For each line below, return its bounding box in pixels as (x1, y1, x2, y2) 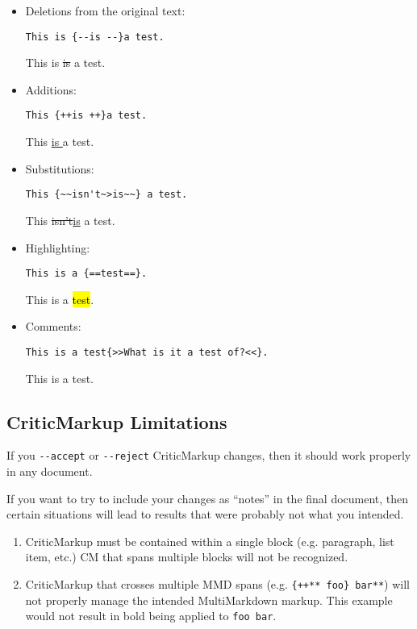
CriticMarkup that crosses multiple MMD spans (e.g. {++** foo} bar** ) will (25, 576, 410, 593)
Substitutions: (25, 160, 94, 177)
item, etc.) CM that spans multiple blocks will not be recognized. (25, 548, 348, 565)
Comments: (25, 318, 81, 335)
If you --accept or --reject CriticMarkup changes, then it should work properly (6, 447, 411, 464)
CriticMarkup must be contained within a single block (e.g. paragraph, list (25, 532, 394, 549)
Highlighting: (25, 239, 90, 256)
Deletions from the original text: (25, 2, 186, 19)
